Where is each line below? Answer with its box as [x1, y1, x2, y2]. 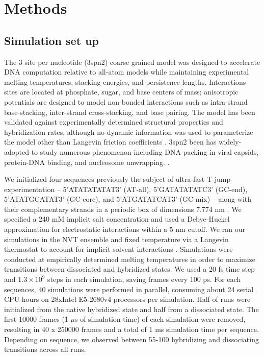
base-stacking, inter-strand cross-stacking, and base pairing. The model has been [4, 106, 255, 117]
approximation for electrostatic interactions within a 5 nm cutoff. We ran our [4, 224, 245, 234]
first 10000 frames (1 [4, 314, 68, 324]
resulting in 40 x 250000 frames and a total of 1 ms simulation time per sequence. [4, 324, 259, 335]
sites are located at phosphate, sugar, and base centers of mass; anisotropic [4, 86, 239, 97]
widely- [219, 136, 242, 147]
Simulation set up [4, 32, 99, 48]
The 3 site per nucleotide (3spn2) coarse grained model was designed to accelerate [4, 56, 260, 67]
